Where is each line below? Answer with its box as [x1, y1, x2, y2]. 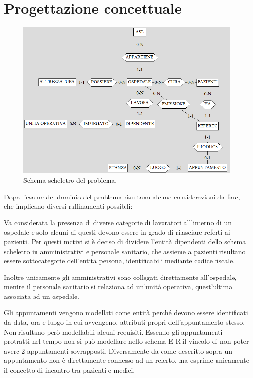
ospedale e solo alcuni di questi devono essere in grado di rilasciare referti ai [4, 227, 230, 237]
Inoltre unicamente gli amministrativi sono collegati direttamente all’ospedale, [4, 272, 237, 282]
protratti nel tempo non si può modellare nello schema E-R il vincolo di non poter [4, 336, 249, 346]
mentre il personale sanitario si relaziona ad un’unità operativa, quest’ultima [4, 281, 233, 292]
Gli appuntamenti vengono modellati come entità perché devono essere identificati [4, 307, 248, 318]
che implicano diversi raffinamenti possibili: [4, 201, 133, 211]
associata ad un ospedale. [4, 291, 80, 301]
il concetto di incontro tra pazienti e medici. [4, 365, 135, 375]
